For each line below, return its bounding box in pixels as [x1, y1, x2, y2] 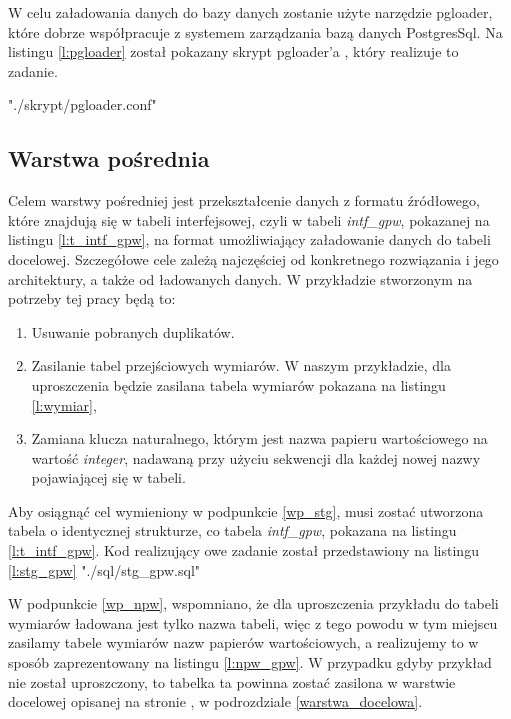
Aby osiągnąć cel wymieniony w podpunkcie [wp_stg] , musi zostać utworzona [8, 500, 484, 521]
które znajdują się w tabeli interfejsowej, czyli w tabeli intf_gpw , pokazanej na [8, 209, 490, 230]
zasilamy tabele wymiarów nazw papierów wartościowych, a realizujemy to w [8, 632, 479, 653]
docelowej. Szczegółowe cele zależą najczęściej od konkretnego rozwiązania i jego [8, 248, 499, 269]
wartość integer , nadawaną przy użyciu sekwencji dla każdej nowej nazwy [31, 447, 481, 468]
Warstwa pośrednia [8, 143, 210, 174]
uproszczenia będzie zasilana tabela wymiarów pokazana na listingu [31, 374, 446, 395]
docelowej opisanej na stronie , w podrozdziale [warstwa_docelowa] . [8, 691, 423, 712]
